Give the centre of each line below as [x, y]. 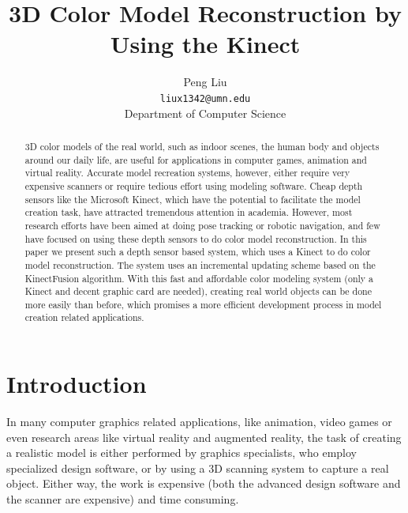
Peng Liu [205, 82]
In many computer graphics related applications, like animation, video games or [199, 422]
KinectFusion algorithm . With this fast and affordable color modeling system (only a [199, 278]
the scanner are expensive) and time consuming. [123, 499]
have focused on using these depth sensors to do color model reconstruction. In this [196, 238]
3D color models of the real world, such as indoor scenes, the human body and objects [202, 146]
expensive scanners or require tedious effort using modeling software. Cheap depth [194, 185]
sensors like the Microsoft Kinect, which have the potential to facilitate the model [193, 199]
